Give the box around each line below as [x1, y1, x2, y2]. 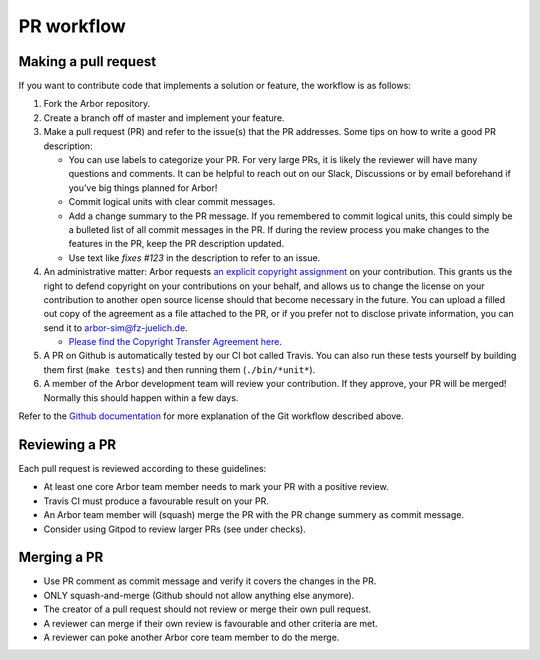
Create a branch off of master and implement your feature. [43, 111, 285, 124]
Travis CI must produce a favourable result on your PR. [43, 495, 270, 507]
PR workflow [18, 15, 127, 37]
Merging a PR [18, 549, 104, 566]
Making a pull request [18, 53, 157, 70]
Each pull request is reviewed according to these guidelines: [18, 462, 267, 474]
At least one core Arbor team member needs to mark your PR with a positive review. [43, 481, 389, 493]
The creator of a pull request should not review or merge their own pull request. [43, 603, 372, 615]
